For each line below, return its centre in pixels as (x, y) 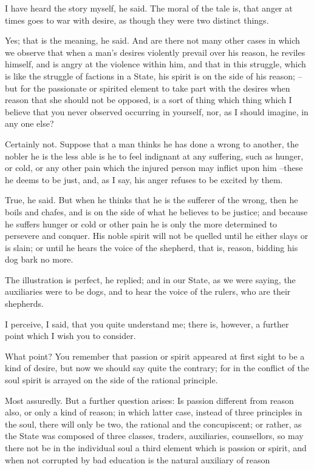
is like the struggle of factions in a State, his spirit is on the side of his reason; (150, 76)
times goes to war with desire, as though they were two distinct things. (137, 20)
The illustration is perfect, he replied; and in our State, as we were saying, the (150, 279)
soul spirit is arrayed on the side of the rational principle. (111, 380)
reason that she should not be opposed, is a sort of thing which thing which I (148, 100)
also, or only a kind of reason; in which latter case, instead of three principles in (154, 412)
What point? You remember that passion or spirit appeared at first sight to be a (155, 356)
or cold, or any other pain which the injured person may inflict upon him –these (154, 168)
